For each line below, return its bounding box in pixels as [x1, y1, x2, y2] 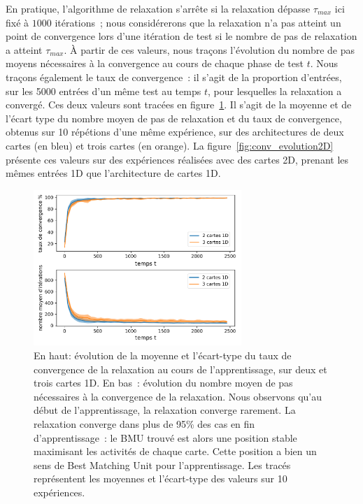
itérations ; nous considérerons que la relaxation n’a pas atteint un [55, 15, 341, 29]
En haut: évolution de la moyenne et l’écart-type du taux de [34, 347, 292, 362]
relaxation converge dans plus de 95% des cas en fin [34, 416, 255, 431]
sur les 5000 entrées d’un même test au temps [6, 83, 201, 98]
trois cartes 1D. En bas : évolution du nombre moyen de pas [34, 375, 293, 390]
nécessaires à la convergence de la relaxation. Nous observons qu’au [34, 389, 322, 403]
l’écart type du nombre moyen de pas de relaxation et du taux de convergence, [6, 110, 342, 125]
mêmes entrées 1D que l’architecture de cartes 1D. [6, 166, 221, 180]
